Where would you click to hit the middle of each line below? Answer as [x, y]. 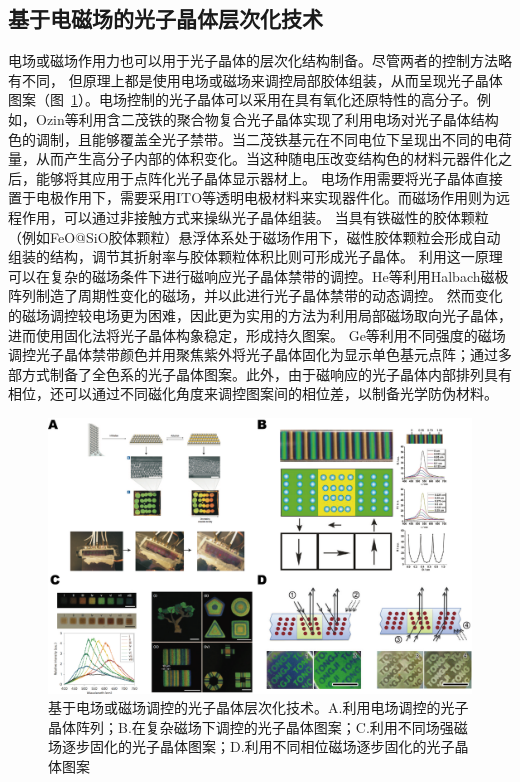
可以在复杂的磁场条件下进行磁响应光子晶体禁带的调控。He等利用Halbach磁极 [258, 275]
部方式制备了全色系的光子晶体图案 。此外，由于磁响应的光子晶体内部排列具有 [260, 373]
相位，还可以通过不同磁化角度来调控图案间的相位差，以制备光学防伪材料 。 [253, 393]
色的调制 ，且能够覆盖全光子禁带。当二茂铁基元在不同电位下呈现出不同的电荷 [260, 138]
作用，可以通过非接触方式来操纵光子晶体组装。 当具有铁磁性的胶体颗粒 [255, 216]
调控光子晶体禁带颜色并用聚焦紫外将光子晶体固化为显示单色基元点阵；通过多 [260, 354]
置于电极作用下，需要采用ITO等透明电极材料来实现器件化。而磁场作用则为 [252, 197]
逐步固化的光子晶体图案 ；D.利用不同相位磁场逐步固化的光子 [258, 746]
